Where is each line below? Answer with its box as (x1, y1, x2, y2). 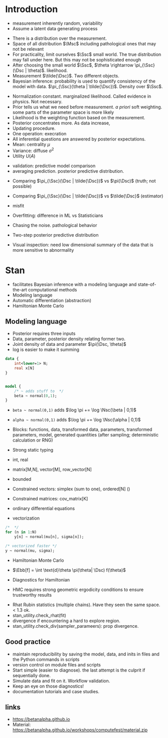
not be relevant (12, 46, 44, 52)
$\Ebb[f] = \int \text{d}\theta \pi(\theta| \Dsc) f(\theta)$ (12, 567, 126, 573)
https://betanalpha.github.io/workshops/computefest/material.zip (12, 727, 148, 733)
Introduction (5, 4, 58, 15)
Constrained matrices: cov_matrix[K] (12, 496, 88, 502)
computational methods (28, 286, 77, 292)
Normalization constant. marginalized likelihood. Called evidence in (12, 93, 151, 99)
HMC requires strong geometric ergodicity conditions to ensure (12, 586, 144, 593)
